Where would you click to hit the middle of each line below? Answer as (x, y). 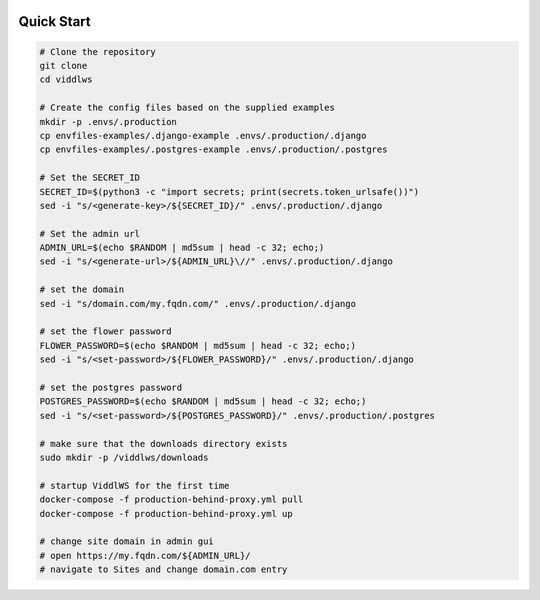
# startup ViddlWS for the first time (134, 485)
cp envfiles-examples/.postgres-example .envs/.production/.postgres (213, 149)
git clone (63, 65)
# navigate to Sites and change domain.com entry (163, 569)
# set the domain (82, 289)
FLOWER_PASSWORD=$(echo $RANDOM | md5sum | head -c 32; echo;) (198, 345)
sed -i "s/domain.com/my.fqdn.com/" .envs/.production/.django (198, 303)
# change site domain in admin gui (126, 541)
